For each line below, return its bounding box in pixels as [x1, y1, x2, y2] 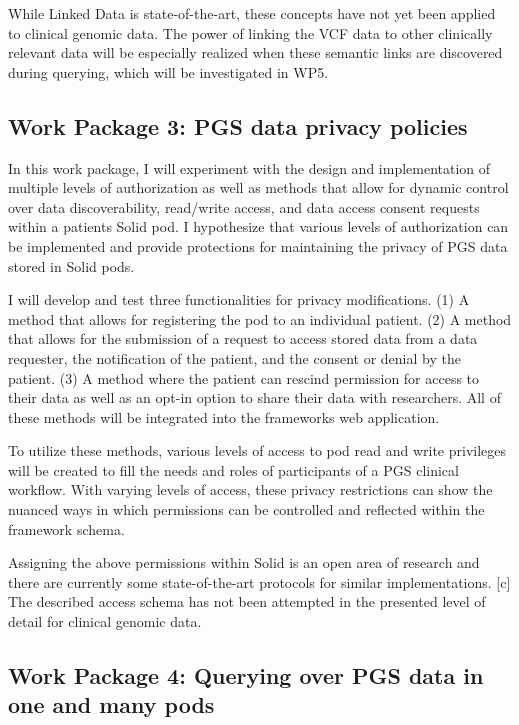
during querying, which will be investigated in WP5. [8, 61, 329, 82]
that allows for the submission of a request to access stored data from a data [8, 328, 478, 349]
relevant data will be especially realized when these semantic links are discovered [8, 42, 503, 63]
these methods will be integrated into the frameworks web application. [8, 406, 440, 427]
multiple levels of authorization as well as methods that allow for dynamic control [8, 177, 509, 198]
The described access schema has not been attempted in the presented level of [8, 591, 486, 612]
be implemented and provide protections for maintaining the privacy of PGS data [8, 235, 508, 256]
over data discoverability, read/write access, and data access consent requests [8, 196, 480, 217]
